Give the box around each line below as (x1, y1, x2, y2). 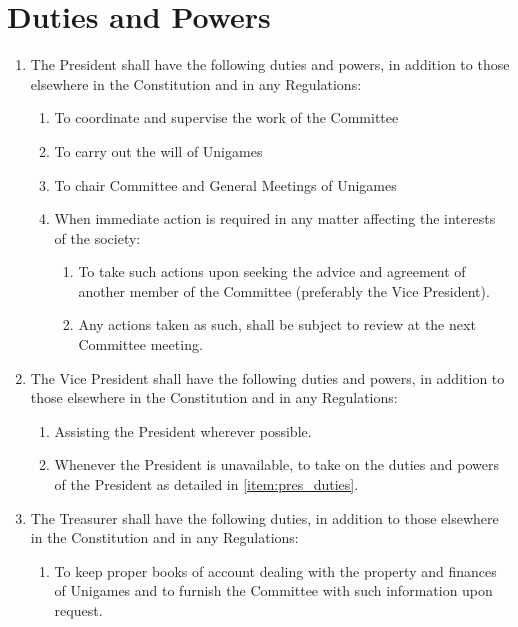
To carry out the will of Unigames (54, 140, 263, 161)
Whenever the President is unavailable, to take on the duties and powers (54, 454, 499, 475)
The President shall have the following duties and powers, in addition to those (30, 54, 510, 75)
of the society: (54, 227, 141, 248)
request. (54, 600, 103, 620)
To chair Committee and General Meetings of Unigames (54, 174, 397, 195)
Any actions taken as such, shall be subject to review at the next (78, 314, 476, 335)
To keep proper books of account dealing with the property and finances (54, 560, 497, 581)
